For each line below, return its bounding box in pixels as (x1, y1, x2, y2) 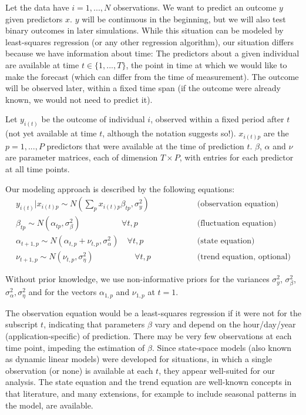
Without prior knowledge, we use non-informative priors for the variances (5, 273, 270, 285)
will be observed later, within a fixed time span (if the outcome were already (5, 82, 281, 94)
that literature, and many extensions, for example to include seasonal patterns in (5, 387, 297, 399)
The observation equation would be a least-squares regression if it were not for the (5, 306, 301, 319)
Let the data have (5, 1, 69, 13)
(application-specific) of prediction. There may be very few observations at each (5, 330, 292, 342)
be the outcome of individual (41, 113, 145, 125)
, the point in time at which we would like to (126, 58, 287, 71)
